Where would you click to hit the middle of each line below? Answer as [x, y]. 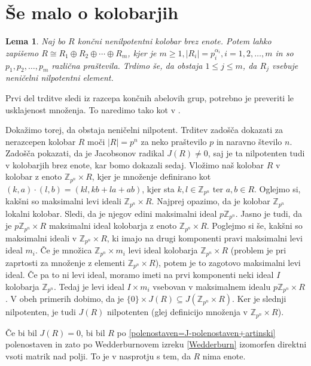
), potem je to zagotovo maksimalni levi [228, 262]
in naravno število [249, 141]
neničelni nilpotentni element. [60, 78]
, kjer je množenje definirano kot [151, 176]
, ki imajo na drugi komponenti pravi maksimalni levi [205, 238]
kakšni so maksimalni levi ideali [63, 201]
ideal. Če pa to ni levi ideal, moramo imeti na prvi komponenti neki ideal [140, 275]
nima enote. [224, 356]
